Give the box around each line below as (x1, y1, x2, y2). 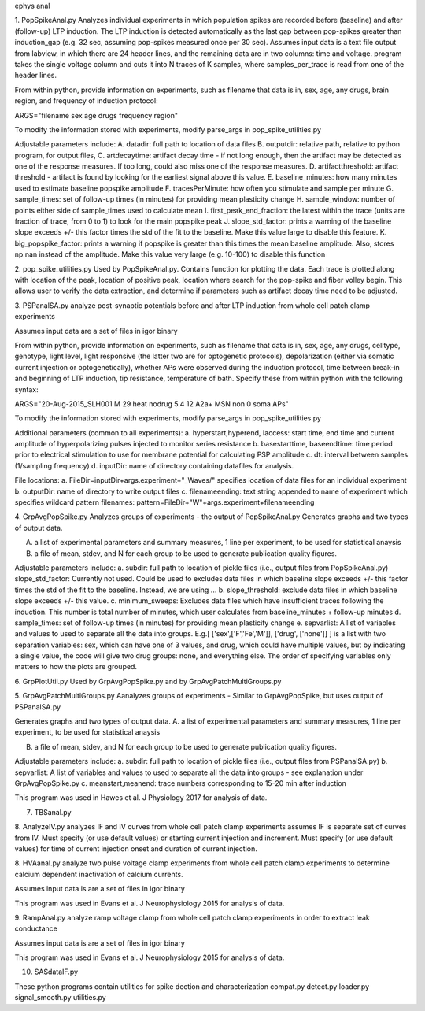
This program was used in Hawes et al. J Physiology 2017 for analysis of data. (14, 793, 268, 802)
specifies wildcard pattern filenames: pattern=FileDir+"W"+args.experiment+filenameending (14, 498, 315, 507)
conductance (14, 924, 58, 933)
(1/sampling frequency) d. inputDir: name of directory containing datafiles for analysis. (14, 461, 294, 470)
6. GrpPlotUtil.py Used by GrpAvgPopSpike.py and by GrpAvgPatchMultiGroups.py (14, 676, 282, 686)
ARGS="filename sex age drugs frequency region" (14, 110, 179, 120)
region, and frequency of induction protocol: (14, 96, 158, 106)
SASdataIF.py (34, 967, 79, 976)
